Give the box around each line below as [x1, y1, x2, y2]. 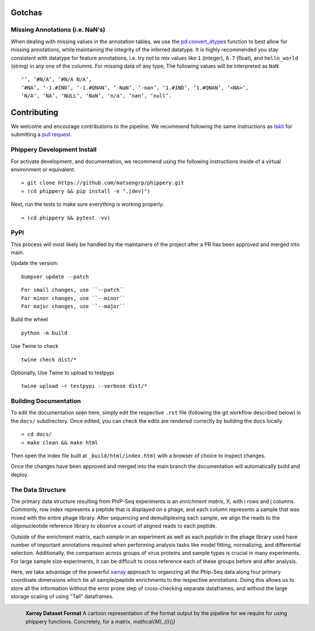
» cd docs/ [21, 431, 52, 438]
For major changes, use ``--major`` [21, 303, 126, 309]
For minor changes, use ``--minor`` [21, 295, 126, 301]
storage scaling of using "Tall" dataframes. [10, 593, 114, 600]
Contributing [10, 107, 58, 117]
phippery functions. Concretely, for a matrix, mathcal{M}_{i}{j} [25, 618, 176, 625]
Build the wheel [10, 316, 48, 323]
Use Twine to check [10, 343, 59, 350]
